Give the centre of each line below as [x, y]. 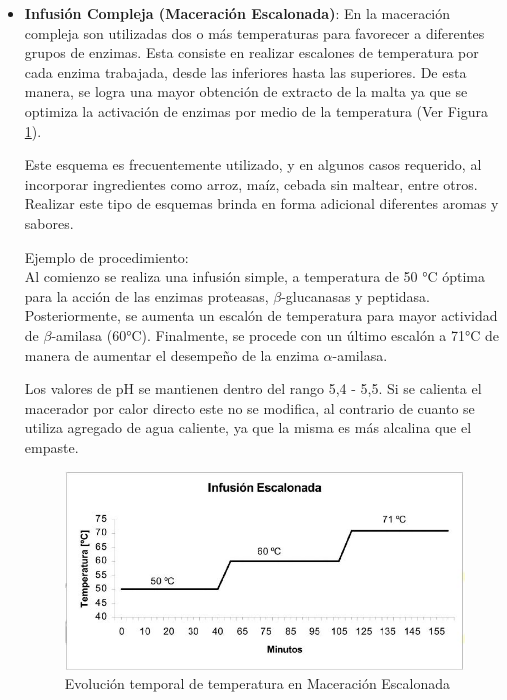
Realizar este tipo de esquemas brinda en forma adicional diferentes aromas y [261, 203]
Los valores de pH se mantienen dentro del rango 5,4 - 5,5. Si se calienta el [253, 388]
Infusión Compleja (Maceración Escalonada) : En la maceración [237, 13]
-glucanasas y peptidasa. [355, 295]
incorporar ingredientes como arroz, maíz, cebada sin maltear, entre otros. [251, 183]
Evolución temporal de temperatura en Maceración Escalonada [257, 683]
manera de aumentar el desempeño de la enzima [171, 354]
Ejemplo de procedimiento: [106, 256]
